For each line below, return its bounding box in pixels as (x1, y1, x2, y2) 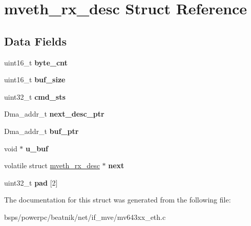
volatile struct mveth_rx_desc (4, 160, 100, 171)
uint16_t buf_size (4, 74, 66, 85)
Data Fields (4, 33, 67, 49)
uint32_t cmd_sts (4, 91, 66, 102)
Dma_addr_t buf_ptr (4, 125, 79, 136)
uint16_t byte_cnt (4, 57, 68, 67)
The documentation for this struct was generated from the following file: (4, 194, 231, 205)
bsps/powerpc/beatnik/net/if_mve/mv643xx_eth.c (4, 211, 166, 222)
